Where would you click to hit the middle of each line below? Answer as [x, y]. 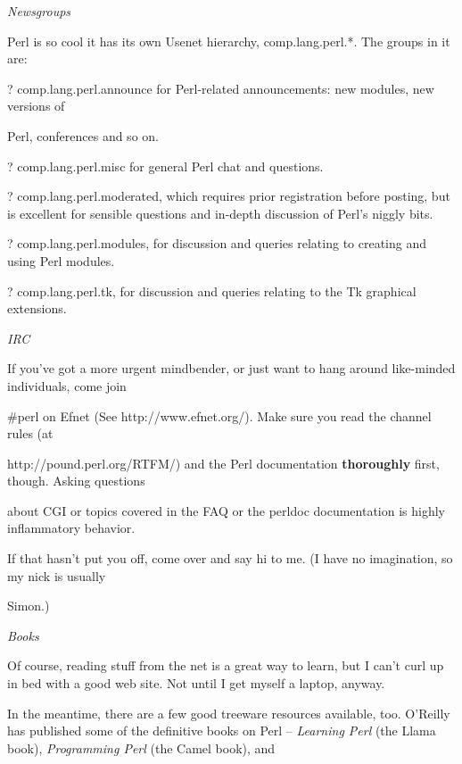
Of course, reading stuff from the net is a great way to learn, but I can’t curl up [226, 665]
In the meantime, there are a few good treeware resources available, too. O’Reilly [229, 713]
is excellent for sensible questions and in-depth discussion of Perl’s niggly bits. [220, 213]
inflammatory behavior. [71, 528]
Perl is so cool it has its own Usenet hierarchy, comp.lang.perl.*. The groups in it [229, 41]
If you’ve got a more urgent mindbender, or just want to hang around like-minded [231, 368]
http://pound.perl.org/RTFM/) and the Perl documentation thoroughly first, [223, 463]
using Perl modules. [61, 260]
